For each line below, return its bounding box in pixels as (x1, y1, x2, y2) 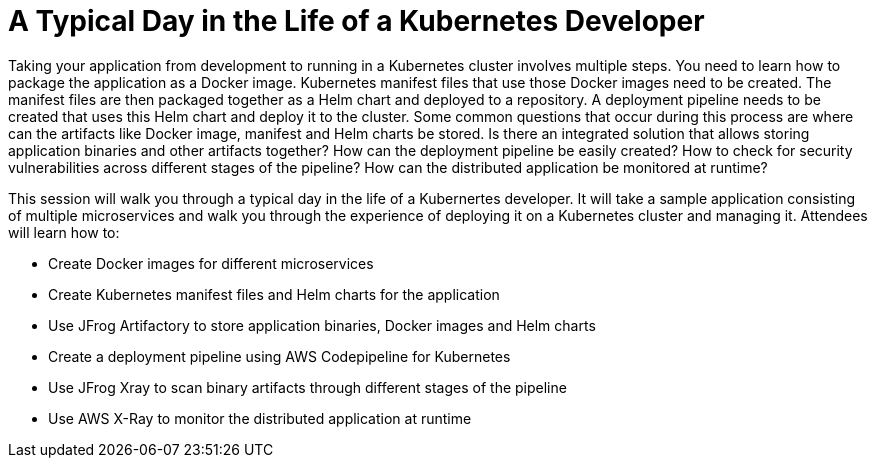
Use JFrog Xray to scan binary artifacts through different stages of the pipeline (48, 378, 567, 396)
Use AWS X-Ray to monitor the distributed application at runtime (48, 409, 472, 427)
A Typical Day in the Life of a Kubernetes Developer (8, 4, 705, 38)
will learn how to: (8, 223, 120, 241)
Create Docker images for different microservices (48, 254, 374, 272)
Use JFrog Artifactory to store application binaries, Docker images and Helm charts (48, 316, 596, 334)
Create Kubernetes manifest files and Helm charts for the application (48, 285, 500, 303)
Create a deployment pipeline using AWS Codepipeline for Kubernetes (48, 347, 511, 365)
